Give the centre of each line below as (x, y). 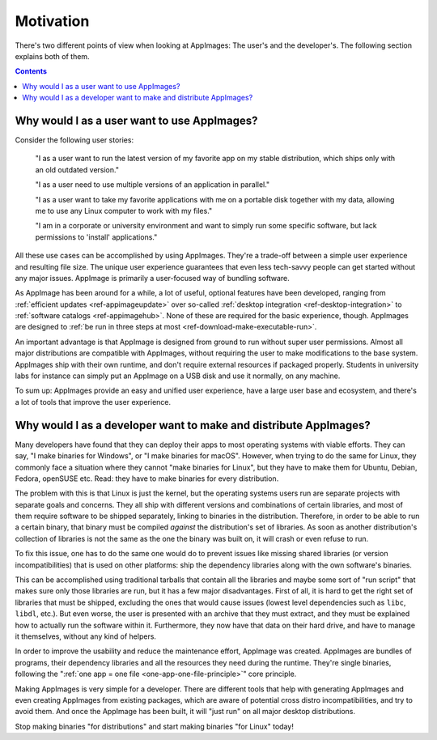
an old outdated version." (77, 169)
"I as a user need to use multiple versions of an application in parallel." (153, 185)
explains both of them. (52, 56)
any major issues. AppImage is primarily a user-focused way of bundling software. (153, 278)
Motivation (52, 21)
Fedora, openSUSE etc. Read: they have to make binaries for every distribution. (147, 478)
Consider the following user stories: (74, 140)
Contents (31, 71)
